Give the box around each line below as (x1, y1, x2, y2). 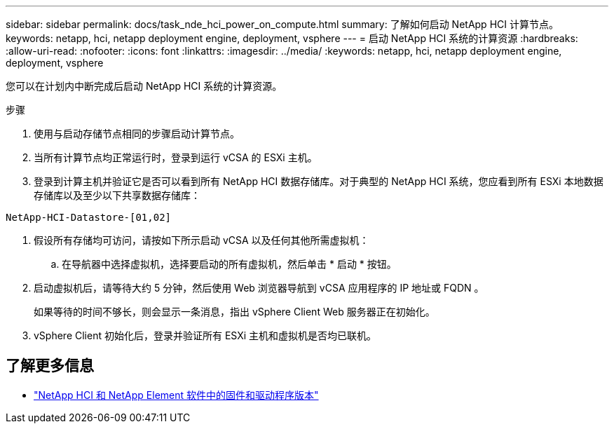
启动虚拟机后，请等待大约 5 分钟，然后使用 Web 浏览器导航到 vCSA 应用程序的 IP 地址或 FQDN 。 (34, 282, 484, 294)
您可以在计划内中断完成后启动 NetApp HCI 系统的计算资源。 (6, 80, 282, 92)
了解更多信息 (6, 357, 94, 375)
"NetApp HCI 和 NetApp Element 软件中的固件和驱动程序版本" (34, 388, 319, 401)
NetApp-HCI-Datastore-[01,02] (6, 212, 172, 223)
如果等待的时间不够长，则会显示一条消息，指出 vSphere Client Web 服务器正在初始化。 (34, 306, 435, 318)
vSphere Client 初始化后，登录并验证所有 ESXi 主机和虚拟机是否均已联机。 (34, 329, 377, 341)
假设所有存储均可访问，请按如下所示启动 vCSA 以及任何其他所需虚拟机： (34, 234, 369, 246)
